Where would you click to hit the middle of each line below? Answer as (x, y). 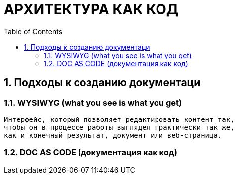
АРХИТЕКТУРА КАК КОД (91, 9)
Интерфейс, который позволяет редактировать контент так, (119, 119)
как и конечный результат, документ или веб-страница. (113, 135)
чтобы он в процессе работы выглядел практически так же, (119, 127)
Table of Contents (33, 31)
